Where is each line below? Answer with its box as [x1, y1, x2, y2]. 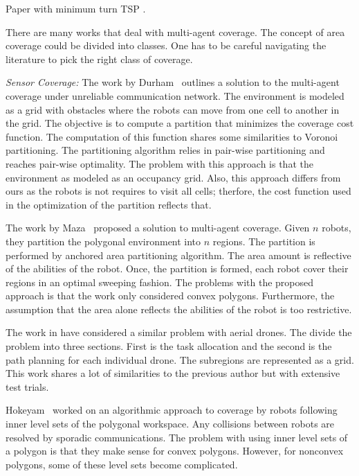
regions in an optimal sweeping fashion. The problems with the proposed [6, 274, 314, 289]
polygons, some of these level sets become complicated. [6, 457, 238, 471]
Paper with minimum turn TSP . [6, 1, 146, 15]
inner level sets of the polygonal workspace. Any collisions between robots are [6, 416, 335, 431]
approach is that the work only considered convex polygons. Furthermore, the [6, 288, 335, 303]
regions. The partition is [212, 233, 315, 248]
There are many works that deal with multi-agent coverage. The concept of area [6, 24, 345, 39]
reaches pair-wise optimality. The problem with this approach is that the [6, 156, 313, 170]
